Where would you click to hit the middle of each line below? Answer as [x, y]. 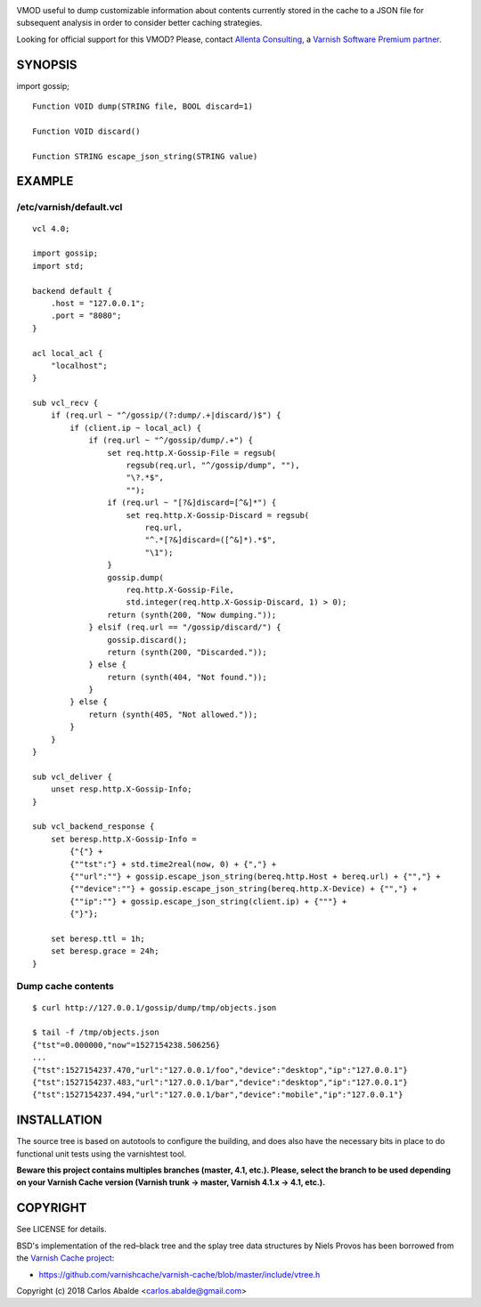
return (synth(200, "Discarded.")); [187, 652]
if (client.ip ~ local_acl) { [136, 428]
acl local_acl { [68, 353]
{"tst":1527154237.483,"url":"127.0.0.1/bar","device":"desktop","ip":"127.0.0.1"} [220, 1082]
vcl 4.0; [51, 228]
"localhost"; [79, 365]
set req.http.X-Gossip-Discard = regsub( [218, 515]
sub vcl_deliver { [73, 776]
